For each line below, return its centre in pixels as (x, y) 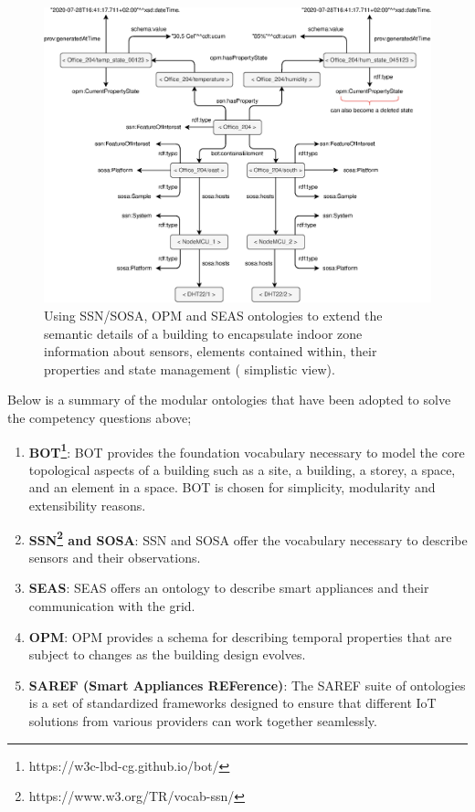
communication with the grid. (112, 606)
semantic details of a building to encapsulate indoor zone (203, 333)
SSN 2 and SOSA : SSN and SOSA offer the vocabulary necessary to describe (248, 538)
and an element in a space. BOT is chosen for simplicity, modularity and (232, 487)
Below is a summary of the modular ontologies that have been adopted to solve (229, 400)
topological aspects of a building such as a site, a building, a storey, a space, (242, 469)
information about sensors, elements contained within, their (211, 351)
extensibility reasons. (87, 505)
